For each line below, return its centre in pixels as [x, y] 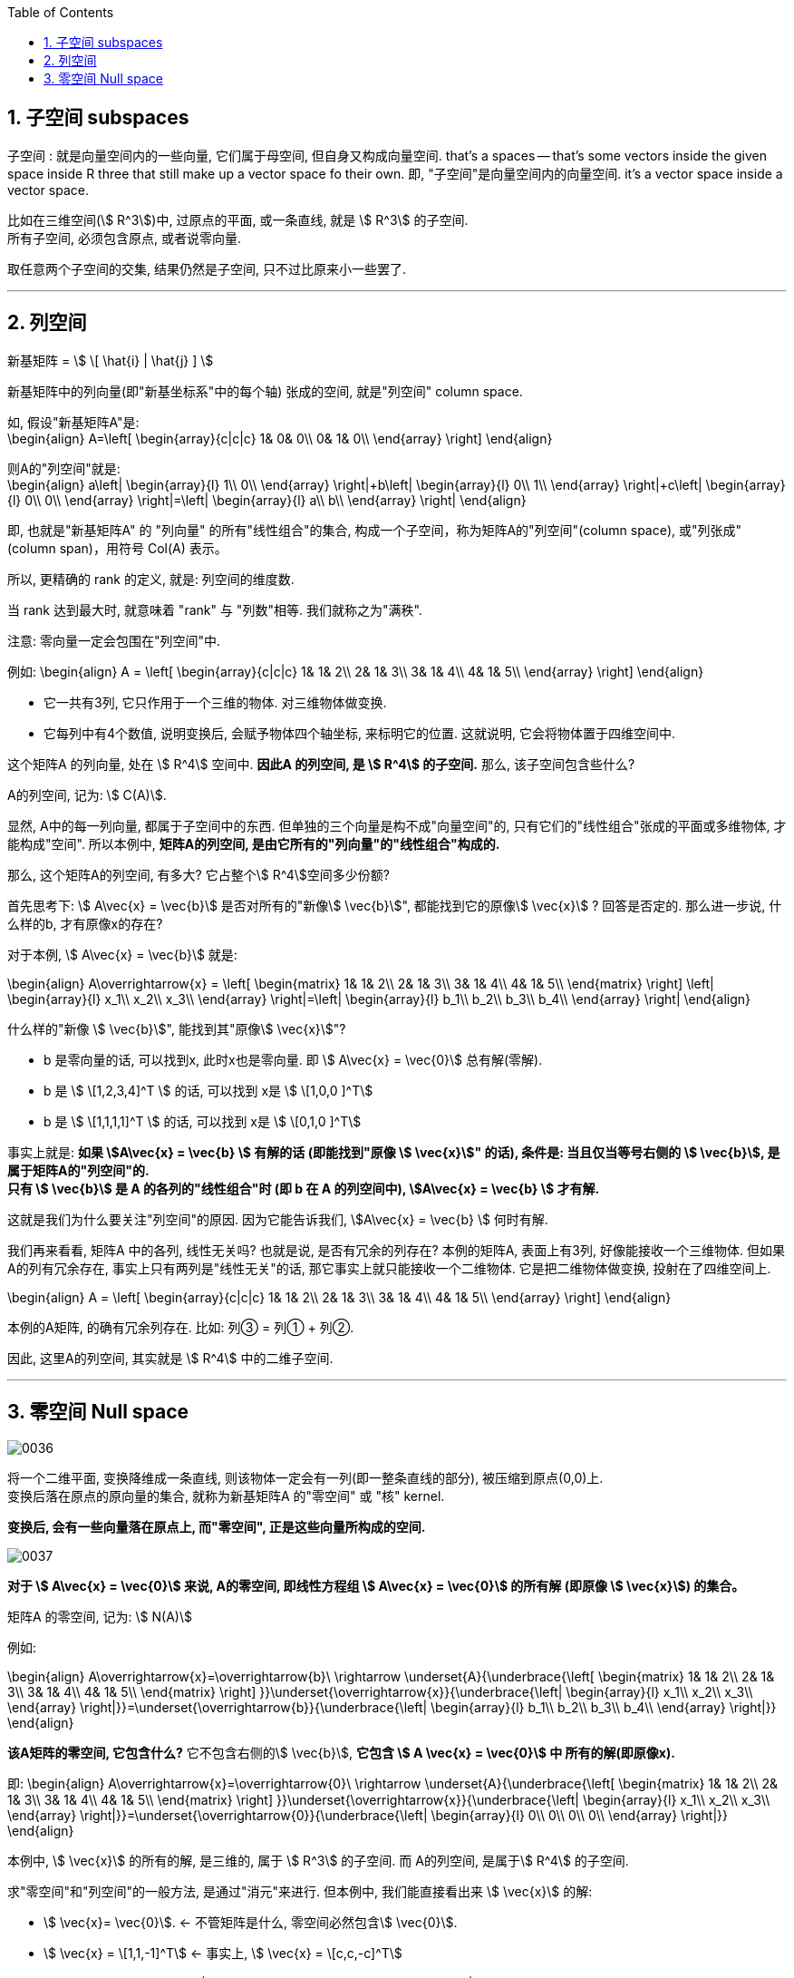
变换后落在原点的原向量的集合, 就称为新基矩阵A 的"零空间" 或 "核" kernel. [226, 1496]
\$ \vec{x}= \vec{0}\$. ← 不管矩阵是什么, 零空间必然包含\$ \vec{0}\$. [251, 1922]
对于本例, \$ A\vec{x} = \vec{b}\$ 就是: [122, 954]
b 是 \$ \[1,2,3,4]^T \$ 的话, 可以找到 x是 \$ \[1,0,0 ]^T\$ [208, 1090]
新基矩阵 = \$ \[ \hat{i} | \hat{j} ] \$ [111, 360]
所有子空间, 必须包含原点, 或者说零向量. [124, 238]
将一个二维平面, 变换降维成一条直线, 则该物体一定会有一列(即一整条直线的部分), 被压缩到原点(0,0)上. [305, 1477]
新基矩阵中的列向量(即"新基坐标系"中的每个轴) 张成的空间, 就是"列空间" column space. [265, 391]
